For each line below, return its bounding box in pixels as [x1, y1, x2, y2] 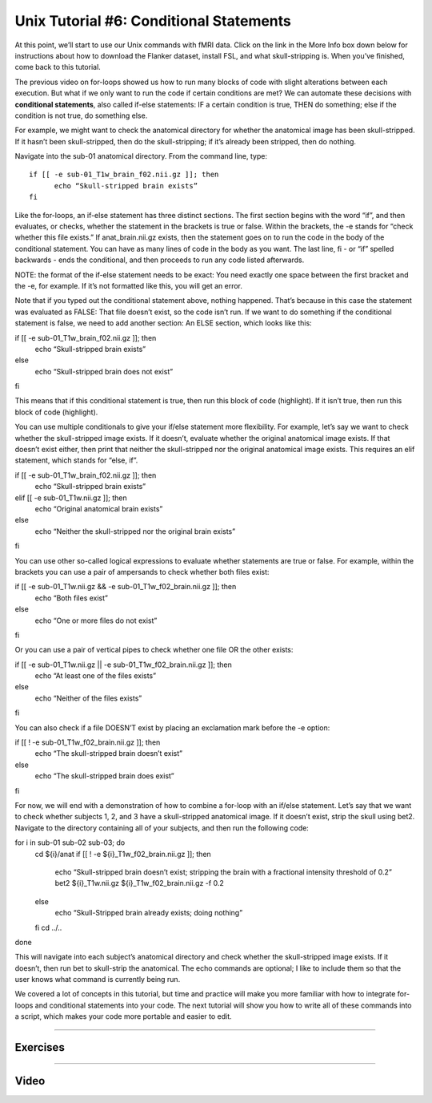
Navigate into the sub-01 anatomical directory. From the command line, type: [14, 152, 268, 161]
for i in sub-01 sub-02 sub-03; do [14, 838, 126, 847]
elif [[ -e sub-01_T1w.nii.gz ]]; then [14, 493, 127, 503]
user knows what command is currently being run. [14, 975, 181, 984]
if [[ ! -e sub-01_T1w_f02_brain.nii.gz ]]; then [14, 737, 161, 747]
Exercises [14, 1040, 66, 1054]
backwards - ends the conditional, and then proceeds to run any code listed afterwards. [14, 255, 305, 265]
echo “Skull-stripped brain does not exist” [34, 366, 174, 376]
